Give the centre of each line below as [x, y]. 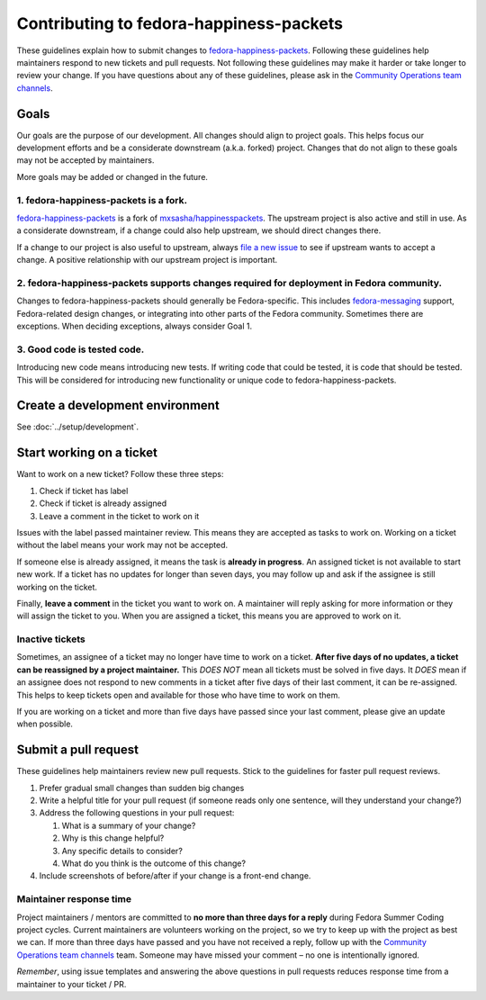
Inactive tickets [51, 639]
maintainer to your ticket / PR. [72, 984]
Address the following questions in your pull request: [137, 813]
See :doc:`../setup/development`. [78, 427]
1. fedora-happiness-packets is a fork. [102, 200]
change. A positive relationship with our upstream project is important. [147, 260]
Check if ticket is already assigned [103, 503]
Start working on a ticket [87, 453]
